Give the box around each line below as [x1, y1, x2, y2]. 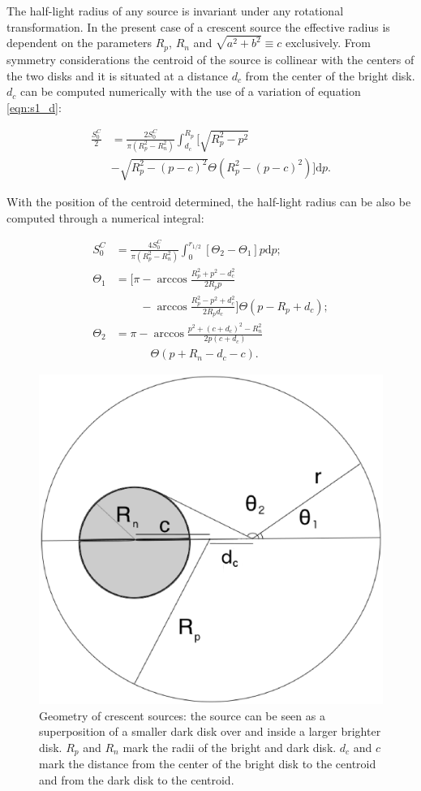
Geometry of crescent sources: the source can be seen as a [39, 707, 325, 724]
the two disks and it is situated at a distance [6, 67, 228, 84]
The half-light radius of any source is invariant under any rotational [6, 2, 344, 19]
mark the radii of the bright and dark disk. [122, 738, 337, 755]
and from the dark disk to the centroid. [39, 771, 234, 788]
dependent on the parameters [6, 34, 153, 51]
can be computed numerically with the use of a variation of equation [19, 83, 361, 100]
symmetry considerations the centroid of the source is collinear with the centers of [6, 50, 415, 67]
